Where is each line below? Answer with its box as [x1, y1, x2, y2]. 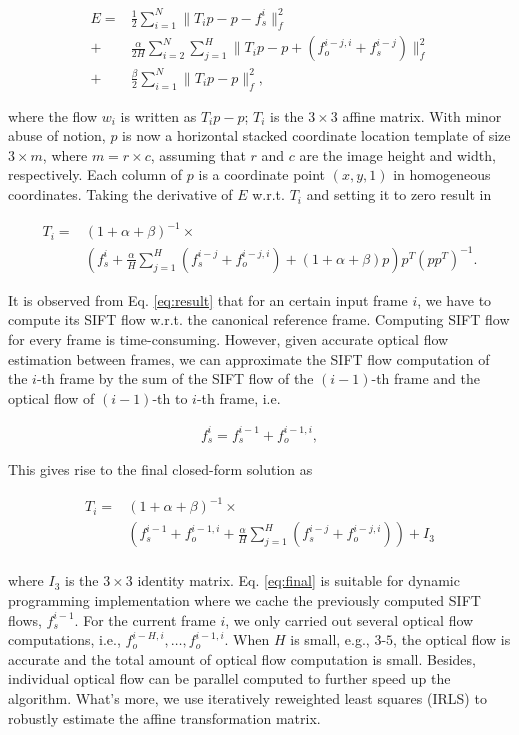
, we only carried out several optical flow [225, 609, 474, 630]
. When [224, 629, 270, 650]
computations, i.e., [8, 629, 121, 650]
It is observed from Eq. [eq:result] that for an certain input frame [8, 289, 408, 310]
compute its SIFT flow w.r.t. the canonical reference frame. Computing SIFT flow [8, 309, 510, 330]
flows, [8, 609, 42, 630]
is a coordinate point [198, 164, 326, 185]
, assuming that [150, 144, 246, 165]
